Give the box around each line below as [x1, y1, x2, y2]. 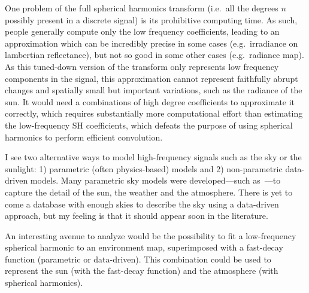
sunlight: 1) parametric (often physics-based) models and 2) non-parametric [5, 162, 283, 175]
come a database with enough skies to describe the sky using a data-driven [5, 197, 279, 210]
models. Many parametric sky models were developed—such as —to [30, 174, 281, 187]
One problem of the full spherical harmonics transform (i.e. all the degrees [5, 2, 278, 14]
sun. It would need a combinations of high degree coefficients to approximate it [5, 95, 295, 108]
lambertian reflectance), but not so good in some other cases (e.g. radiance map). [5, 48, 304, 61]
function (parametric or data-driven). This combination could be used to [5, 252, 271, 265]
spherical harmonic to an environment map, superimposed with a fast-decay [5, 241, 283, 254]
